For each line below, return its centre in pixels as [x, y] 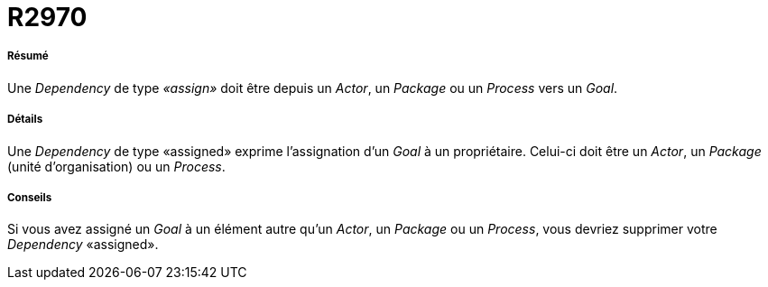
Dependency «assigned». [83, 245]
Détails [25, 120]
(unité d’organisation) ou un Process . [116, 166]
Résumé [28, 56]
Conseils [30, 197]
